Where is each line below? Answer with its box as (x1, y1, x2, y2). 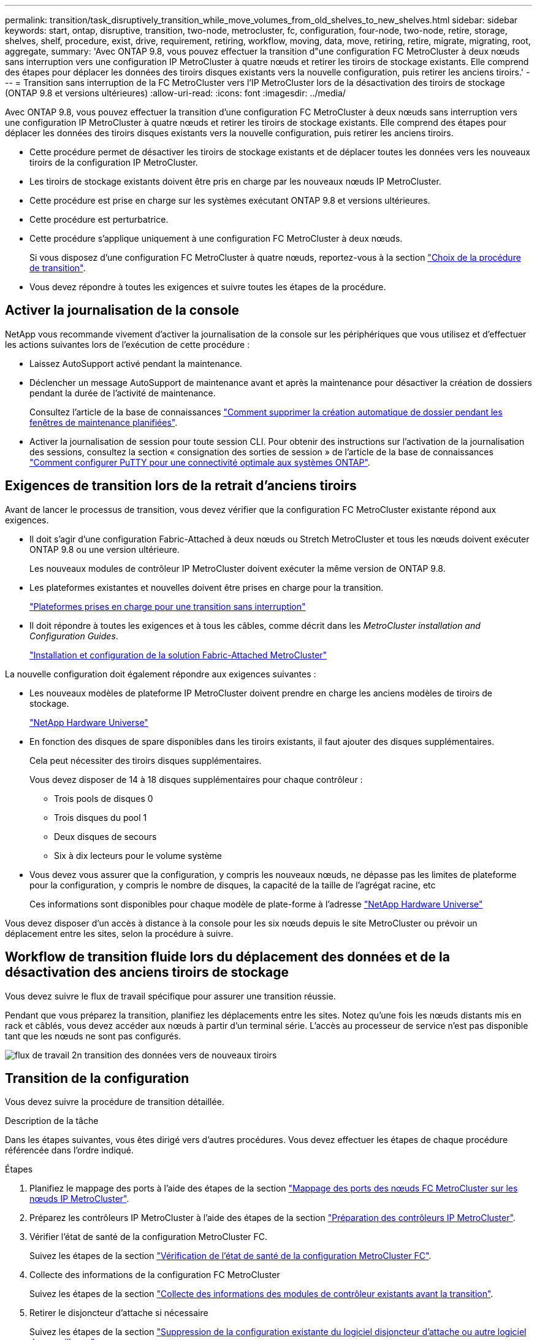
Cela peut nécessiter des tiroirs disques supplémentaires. (29, 755, 262, 766)
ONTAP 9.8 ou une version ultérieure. (29, 544, 180, 555)
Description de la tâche (5, 1115, 99, 1126)
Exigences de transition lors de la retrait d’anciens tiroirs (5, 478, 357, 494)
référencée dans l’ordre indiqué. (5, 1145, 134, 1156)
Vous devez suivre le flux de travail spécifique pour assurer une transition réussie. (5, 990, 336, 1001)
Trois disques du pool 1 (54, 812, 147, 823)
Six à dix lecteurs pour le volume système (54, 850, 222, 861)
